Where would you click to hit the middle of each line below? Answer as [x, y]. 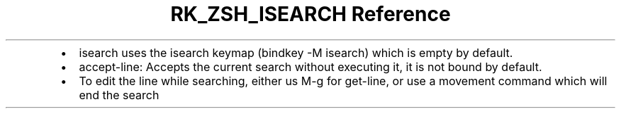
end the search [119, 95]
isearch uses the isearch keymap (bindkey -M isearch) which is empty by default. [296, 52]
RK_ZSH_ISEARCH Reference [310, 14]
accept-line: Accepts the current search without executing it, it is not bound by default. [310, 66]
